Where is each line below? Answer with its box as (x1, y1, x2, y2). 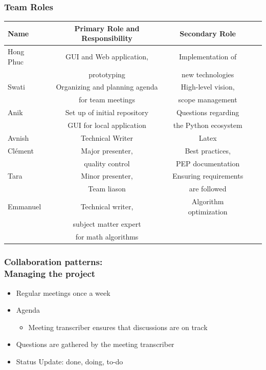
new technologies (181, 69, 234, 79)
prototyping (88, 69, 125, 79)
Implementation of (179, 51, 237, 61)
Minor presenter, (81, 170, 133, 181)
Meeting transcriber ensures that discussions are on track (28, 321, 208, 332)
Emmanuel (8, 201, 41, 211)
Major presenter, (81, 145, 133, 156)
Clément (8, 145, 34, 156)
